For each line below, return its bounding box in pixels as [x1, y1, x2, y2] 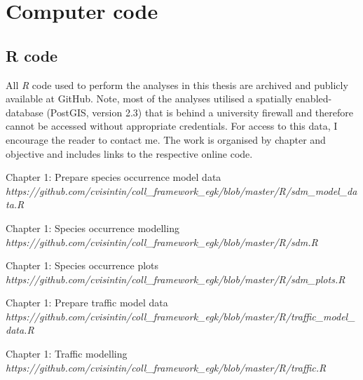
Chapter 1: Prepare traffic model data [6, 295, 168, 310]
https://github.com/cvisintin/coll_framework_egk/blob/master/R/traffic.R [6, 360, 327, 374]
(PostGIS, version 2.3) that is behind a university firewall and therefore [46, 104, 353, 119]
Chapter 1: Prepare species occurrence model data [6, 170, 221, 184]
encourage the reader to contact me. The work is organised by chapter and [6, 132, 326, 147]
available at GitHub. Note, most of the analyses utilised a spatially [6, 91, 293, 106]
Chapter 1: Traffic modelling [6, 346, 128, 361]
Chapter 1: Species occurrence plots [6, 258, 159, 273]
